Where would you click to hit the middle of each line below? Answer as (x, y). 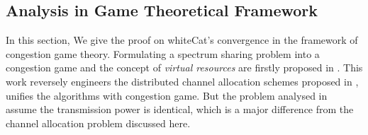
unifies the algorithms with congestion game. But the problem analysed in (167, 95)
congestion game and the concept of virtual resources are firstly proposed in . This (184, 67)
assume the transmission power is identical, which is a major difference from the (180, 109)
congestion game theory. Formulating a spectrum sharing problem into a (163, 53)
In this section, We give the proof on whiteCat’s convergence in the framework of (182, 40)
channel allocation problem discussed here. (98, 123)
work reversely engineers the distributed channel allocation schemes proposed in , (182, 81)
